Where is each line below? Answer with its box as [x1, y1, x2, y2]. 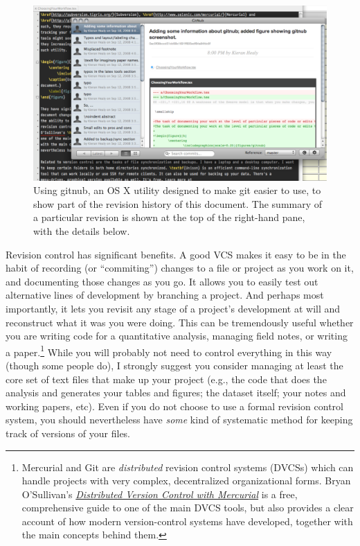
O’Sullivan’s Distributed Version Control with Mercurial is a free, [21, 486, 298, 501]
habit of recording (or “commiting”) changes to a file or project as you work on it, [6, 261, 354, 275]
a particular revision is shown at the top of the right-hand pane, [33, 210, 305, 224]
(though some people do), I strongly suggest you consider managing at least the [6, 358, 343, 372]
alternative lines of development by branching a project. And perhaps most [6, 288, 324, 302]
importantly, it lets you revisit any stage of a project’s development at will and [6, 301, 341, 315]
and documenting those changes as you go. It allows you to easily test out [6, 274, 318, 288]
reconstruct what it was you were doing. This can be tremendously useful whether [6, 315, 354, 329]
